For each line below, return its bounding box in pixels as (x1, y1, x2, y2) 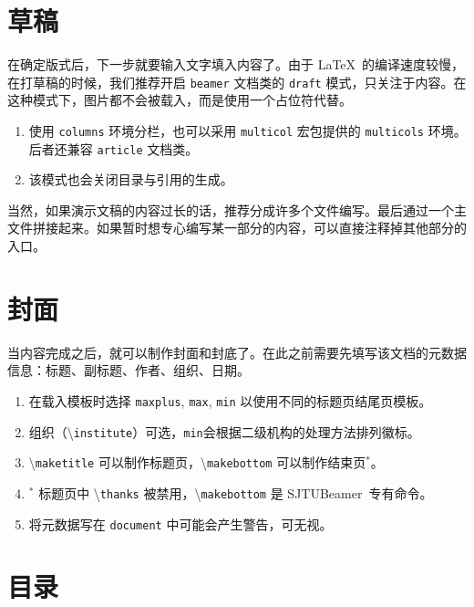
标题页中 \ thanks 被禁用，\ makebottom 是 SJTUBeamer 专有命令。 (38, 483, 433, 502)
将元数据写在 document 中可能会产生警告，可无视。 (28, 514, 333, 533)
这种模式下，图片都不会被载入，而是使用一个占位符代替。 (7, 90, 352, 110)
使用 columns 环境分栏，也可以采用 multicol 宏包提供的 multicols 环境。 (28, 120, 467, 140)
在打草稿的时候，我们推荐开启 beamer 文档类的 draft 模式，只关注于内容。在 (7, 72, 467, 91)
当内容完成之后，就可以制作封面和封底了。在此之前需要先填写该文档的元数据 (7, 342, 467, 361)
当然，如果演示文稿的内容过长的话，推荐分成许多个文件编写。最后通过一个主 (7, 200, 467, 219)
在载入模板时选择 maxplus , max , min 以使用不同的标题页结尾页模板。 (28, 391, 432, 410)
